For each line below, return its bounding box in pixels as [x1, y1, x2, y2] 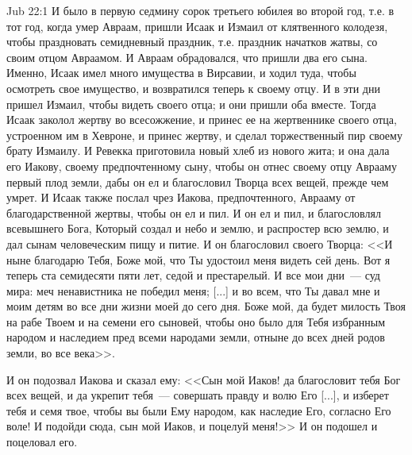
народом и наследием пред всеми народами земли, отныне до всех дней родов [6, 329, 385, 345]
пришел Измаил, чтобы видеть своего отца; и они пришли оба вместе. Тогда [6, 95, 376, 112]
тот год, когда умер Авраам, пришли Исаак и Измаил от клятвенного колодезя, [6, 17, 388, 34]
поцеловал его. [6, 434, 78, 450]
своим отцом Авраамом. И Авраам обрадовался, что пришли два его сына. [6, 48, 368, 65]
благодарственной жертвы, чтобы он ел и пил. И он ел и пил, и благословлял [6, 204, 381, 221]
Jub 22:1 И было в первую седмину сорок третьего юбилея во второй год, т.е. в [6, 2, 395, 18]
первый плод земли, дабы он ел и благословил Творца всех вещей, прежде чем [6, 173, 389, 190]
